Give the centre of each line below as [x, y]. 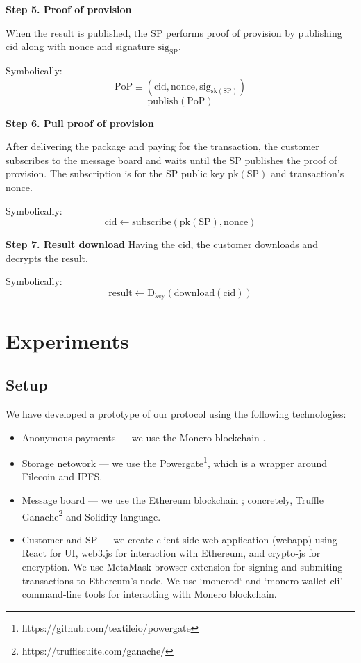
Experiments [67, 340]
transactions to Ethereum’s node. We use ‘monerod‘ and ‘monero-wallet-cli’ [182, 580]
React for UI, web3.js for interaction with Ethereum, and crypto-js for [171, 553]
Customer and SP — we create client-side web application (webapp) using [179, 539]
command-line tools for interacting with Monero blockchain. [149, 594]
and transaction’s [308, 173]
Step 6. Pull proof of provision [80, 123]
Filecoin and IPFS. [62, 476]
